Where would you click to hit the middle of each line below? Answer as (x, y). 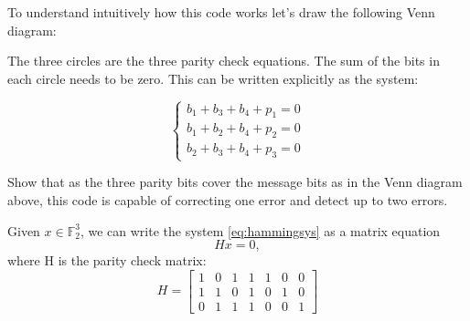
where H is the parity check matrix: (107, 260)
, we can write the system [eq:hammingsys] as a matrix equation (260, 230)
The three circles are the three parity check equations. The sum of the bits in (224, 61)
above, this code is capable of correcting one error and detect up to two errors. (228, 199)
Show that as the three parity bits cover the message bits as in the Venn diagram (235, 182)
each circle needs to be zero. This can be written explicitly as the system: (213, 78)
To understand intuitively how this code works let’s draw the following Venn (221, 12)
